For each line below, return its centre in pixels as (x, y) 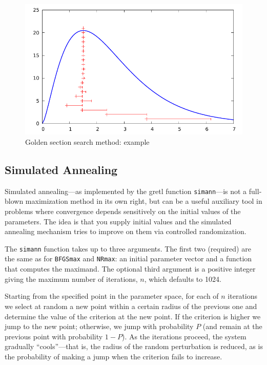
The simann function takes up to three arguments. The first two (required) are (128, 248)
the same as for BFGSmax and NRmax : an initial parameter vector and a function (128, 258)
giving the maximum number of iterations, (71, 278)
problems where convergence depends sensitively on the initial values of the (123, 211)
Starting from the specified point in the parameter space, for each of (112, 296)
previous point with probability (54, 336)
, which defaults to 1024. (183, 278)
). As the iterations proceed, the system (184, 336)
